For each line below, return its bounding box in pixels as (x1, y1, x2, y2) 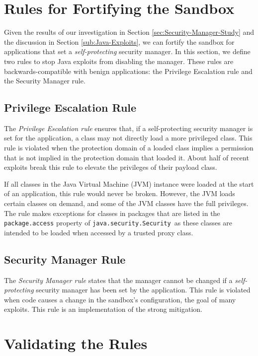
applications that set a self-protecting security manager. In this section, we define (4, 46, 251, 57)
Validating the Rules (4, 333, 148, 354)
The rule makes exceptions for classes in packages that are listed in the (4, 208, 220, 218)
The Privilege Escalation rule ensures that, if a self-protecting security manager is (4, 123, 253, 133)
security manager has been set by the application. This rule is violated (36, 285, 251, 295)
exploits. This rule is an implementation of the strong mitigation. (4, 304, 203, 314)
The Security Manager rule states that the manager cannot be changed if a (4, 275, 233, 285)
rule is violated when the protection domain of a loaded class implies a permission (4, 142, 254, 153)
